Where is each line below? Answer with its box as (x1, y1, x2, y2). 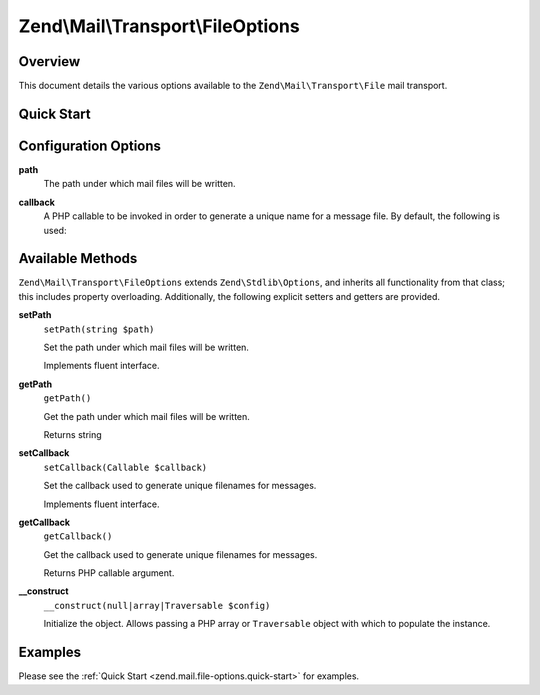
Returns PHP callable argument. (43, 567, 175, 579)
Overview (18, 53, 81, 70)
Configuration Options (18, 137, 162, 154)
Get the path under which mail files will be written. (43, 410, 250, 422)
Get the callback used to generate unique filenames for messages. (43, 548, 318, 560)
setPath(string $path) (43, 323, 155, 335)
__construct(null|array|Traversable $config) (43, 600, 271, 611)
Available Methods (18, 250, 138, 267)
